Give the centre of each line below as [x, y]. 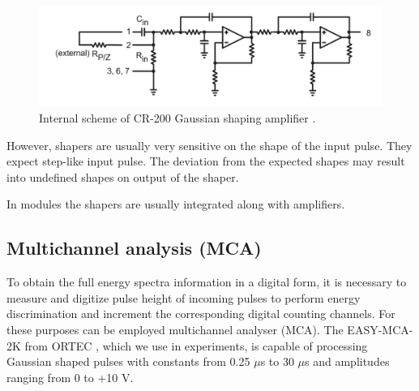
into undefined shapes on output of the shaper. [123, 176]
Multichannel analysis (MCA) [134, 248]
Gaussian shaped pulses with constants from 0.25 [128, 361]
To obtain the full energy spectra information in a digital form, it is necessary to [207, 282]
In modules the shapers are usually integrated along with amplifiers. [176, 204]
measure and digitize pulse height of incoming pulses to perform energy [184, 297]
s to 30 [277, 361]
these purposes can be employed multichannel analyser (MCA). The [175, 329]
